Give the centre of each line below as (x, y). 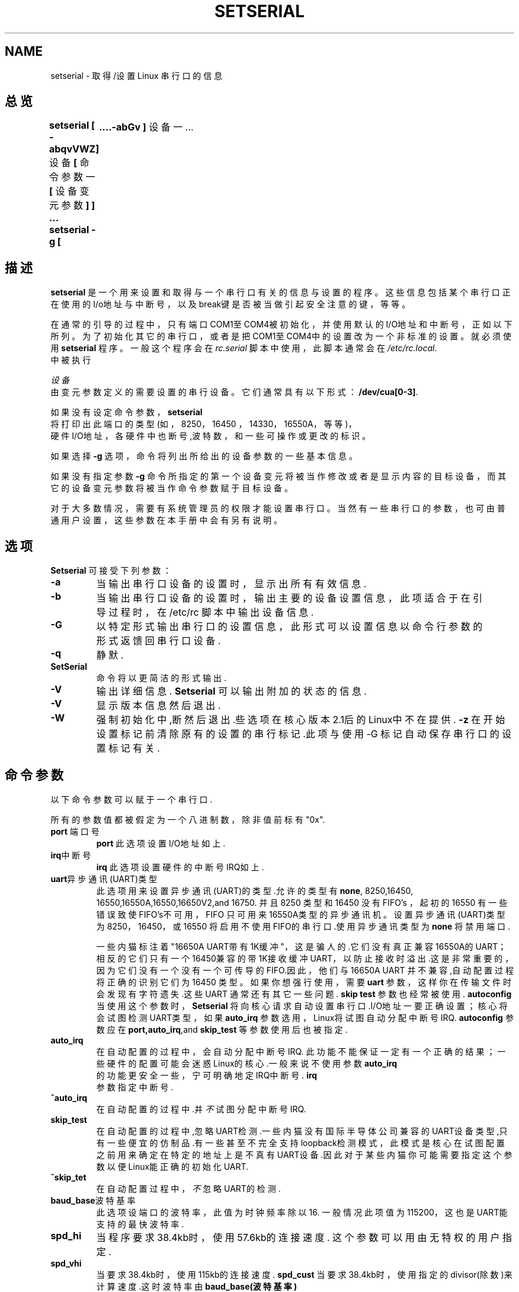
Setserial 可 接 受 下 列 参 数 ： (111, 571)
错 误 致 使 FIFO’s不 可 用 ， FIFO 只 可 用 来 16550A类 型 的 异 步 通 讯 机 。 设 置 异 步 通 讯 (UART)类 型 (301, 914)
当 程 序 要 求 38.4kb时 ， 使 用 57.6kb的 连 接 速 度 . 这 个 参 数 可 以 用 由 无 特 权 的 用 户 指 (304, 1237)
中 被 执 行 (71, 360)
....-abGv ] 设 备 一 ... (146, 127)
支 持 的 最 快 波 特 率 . (140, 1224)
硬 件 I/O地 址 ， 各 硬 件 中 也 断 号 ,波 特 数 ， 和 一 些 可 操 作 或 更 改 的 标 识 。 (211, 436)
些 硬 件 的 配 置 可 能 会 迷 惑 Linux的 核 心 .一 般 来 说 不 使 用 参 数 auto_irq (247, 1063)
